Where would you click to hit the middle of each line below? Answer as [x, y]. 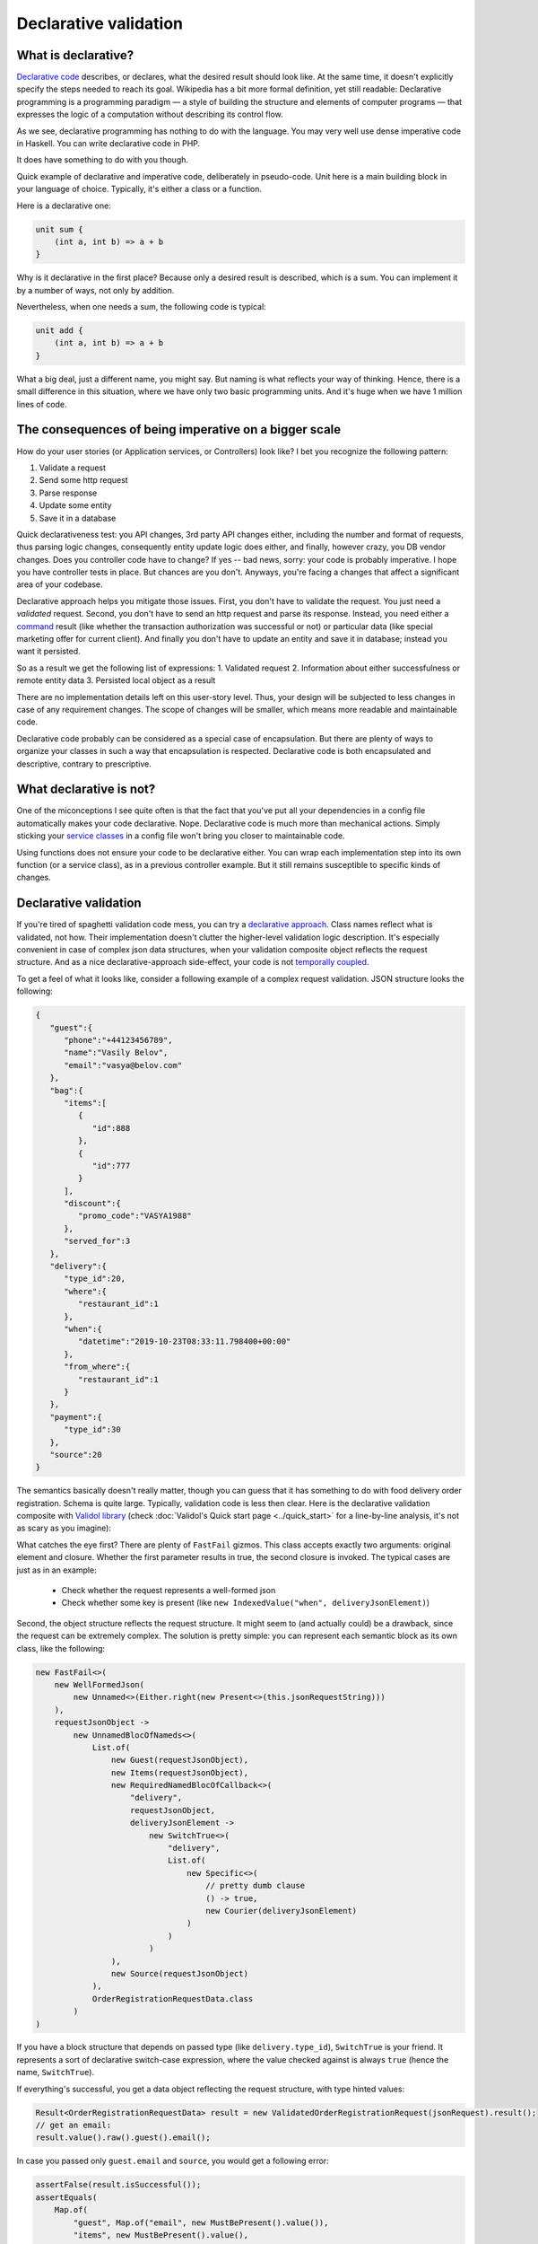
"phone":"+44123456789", [119, 1040]
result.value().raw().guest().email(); [123, 2138]
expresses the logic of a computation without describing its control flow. [150, 114]
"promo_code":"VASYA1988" [134, 1216]
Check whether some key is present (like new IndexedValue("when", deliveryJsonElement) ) [246, 1603]
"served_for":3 [97, 1241]
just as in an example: [57, 1570]
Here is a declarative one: [64, 206]
